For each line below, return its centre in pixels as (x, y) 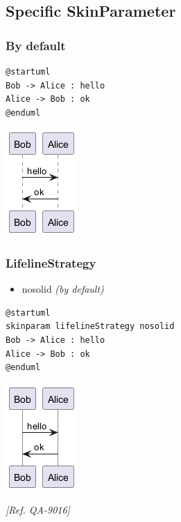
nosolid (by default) (63, 289)
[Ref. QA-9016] (38, 510)
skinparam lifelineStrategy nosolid (90, 327)
